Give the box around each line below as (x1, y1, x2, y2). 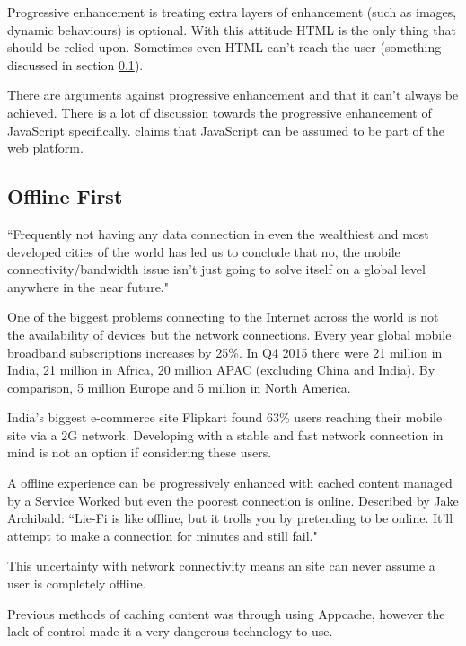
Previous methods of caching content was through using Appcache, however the (7, 604, 445, 623)
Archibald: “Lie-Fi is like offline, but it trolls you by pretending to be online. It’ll (7, 509, 453, 527)
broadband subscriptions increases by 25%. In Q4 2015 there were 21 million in (7, 342, 443, 361)
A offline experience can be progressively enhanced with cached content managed (7, 473, 453, 492)
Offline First (7, 182, 123, 210)
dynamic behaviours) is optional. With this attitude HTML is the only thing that (7, 20, 456, 39)
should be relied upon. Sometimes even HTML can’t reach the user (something (7, 38, 442, 57)
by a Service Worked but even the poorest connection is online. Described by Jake (7, 491, 459, 509)
